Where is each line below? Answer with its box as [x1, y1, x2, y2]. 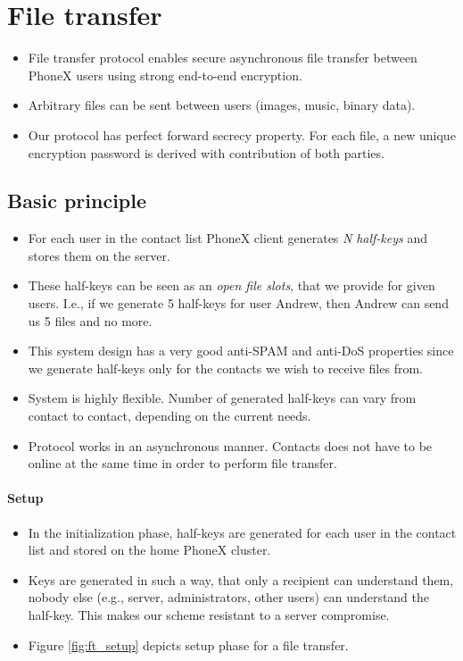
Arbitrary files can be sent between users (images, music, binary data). [28, 96, 416, 114]
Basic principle [7, 187, 147, 214]
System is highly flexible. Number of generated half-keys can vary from [28, 389, 417, 407]
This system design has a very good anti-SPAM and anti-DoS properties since [28, 341, 454, 360]
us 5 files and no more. [28, 311, 153, 330]
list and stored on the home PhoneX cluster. [28, 540, 271, 559]
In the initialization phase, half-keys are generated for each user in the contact [28, 523, 457, 541]
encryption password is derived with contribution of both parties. [28, 143, 384, 162]
